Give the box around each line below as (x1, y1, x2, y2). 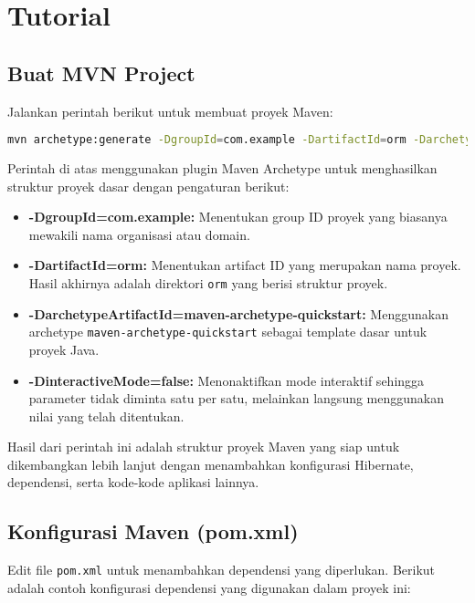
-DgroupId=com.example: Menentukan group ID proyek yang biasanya (28, 207, 448, 226)
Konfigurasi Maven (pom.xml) (7, 517, 299, 546)
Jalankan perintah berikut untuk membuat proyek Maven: (7, 101, 333, 120)
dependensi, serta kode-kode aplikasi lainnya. (7, 473, 259, 492)
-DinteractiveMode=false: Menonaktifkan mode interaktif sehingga (28, 370, 425, 390)
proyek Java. (28, 339, 100, 359)
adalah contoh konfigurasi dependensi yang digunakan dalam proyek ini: (7, 577, 411, 597)
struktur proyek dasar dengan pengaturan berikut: (7, 176, 290, 195)
